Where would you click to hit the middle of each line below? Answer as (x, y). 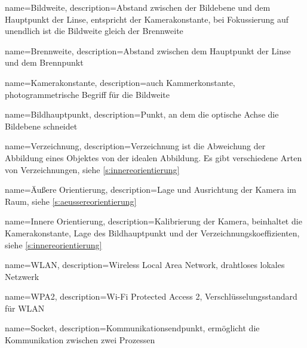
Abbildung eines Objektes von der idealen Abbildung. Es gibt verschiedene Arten (153, 157)
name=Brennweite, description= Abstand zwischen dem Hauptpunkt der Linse (148, 50)
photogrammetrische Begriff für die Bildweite (87, 94)
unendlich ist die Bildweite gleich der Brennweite (94, 31)
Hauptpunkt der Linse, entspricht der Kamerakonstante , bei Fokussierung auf (147, 19)
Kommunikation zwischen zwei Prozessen (80, 340)
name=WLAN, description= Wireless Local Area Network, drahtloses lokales (145, 265)
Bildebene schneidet (41, 126)
